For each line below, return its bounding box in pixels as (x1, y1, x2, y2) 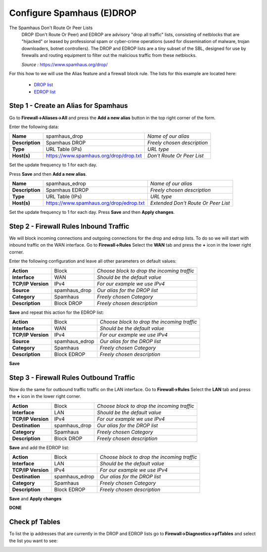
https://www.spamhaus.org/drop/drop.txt (45, 152, 142, 159)
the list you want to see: (9, 538, 58, 544)
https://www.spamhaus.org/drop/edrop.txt (45, 200, 145, 206)
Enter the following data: (9, 124, 59, 130)
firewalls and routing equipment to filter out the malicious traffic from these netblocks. (21, 52, 197, 58)
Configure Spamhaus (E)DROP (9, 7, 137, 18)
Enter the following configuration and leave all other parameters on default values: (9, 258, 177, 264)
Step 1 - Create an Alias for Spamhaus (9, 101, 128, 110)
